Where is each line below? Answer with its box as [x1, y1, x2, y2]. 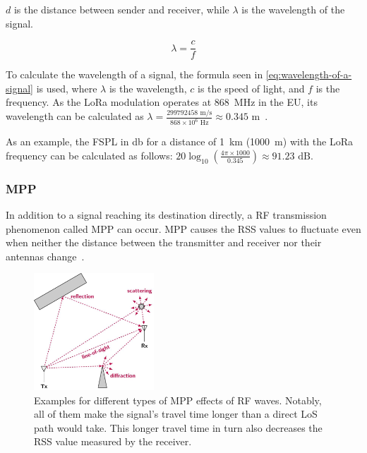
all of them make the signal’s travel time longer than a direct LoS [34, 406, 318, 421]
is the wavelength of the [241, 2, 345, 16]
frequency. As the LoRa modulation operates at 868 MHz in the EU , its [6, 95, 318, 109]
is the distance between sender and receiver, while [13, 2, 229, 16]
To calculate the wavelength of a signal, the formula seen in [6, 67, 263, 82]
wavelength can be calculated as [6, 109, 144, 123]
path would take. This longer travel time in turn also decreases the [34, 420, 323, 435]
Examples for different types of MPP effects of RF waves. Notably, [34, 392, 322, 407]
